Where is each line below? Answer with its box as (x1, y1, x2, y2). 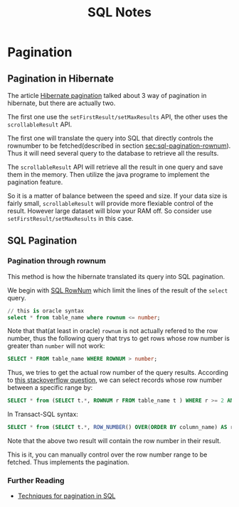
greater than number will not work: (7, 342, 105, 350)
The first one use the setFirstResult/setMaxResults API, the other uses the (7, 113, 228, 121)
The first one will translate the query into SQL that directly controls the (7, 134, 213, 142)
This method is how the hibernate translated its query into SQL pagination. (7, 272, 225, 280)
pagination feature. (7, 178, 63, 186)
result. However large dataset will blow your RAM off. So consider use (7, 207, 212, 215)
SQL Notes (87, 4, 152, 21)
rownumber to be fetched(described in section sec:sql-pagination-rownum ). (7, 141, 231, 150)
